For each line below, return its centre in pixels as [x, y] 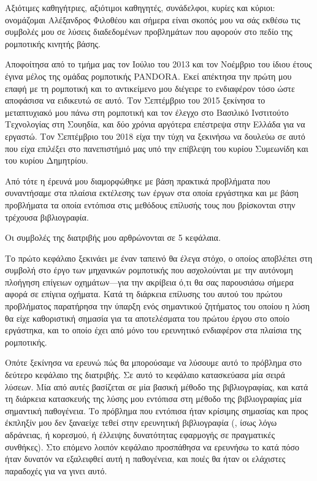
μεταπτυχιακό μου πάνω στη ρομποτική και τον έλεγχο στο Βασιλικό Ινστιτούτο [147, 112]
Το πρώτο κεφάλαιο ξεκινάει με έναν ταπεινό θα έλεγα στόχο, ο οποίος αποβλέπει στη [159, 258]
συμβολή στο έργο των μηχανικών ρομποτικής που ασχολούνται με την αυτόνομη [149, 270]
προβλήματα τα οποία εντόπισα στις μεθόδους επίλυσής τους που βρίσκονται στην [150, 204]
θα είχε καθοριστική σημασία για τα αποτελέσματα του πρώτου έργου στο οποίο [147, 318]
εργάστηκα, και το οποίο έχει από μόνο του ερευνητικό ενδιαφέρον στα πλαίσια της [153, 330]
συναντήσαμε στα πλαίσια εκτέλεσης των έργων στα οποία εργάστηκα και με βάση [152, 193]
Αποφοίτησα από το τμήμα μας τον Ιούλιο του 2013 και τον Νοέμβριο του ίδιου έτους [158, 64]
